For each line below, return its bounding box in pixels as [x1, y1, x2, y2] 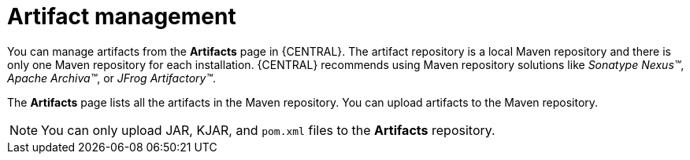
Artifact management [7, 3, 236, 30]
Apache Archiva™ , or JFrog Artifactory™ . [7, 71, 217, 85]
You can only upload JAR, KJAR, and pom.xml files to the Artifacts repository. [41, 122, 495, 138]
